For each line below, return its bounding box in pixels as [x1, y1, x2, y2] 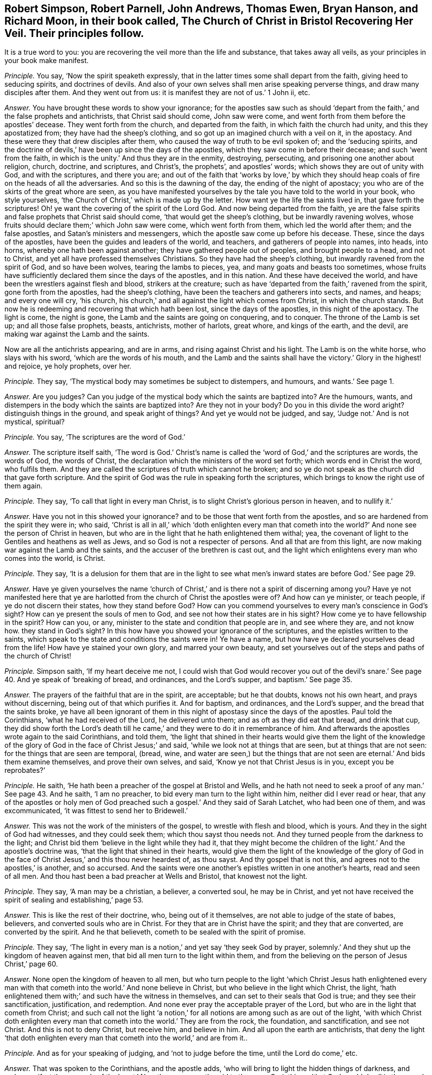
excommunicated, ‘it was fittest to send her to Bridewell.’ [4, 806, 188, 815]
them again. [4, 482, 43, 490]
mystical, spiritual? [4, 417, 65, 426]
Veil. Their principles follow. [4, 27, 144, 39]
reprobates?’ [4, 766, 45, 775]
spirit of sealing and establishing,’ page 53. [4, 896, 144, 904]
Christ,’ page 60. [4, 960, 58, 969]
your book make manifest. [4, 56, 89, 65]
